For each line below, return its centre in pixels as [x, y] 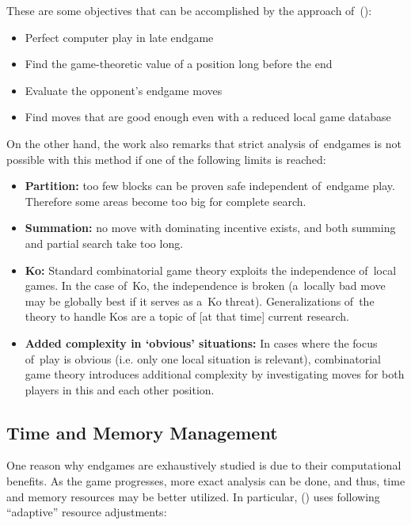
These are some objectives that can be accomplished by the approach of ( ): [189, 10]
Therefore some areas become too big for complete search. [166, 201]
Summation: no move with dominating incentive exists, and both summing [210, 228]
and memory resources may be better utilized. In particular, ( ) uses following [193, 496]
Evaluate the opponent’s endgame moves [124, 90]
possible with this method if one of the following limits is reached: [166, 159]
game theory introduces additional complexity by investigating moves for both [215, 374]
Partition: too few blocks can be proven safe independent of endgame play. [210, 186]
